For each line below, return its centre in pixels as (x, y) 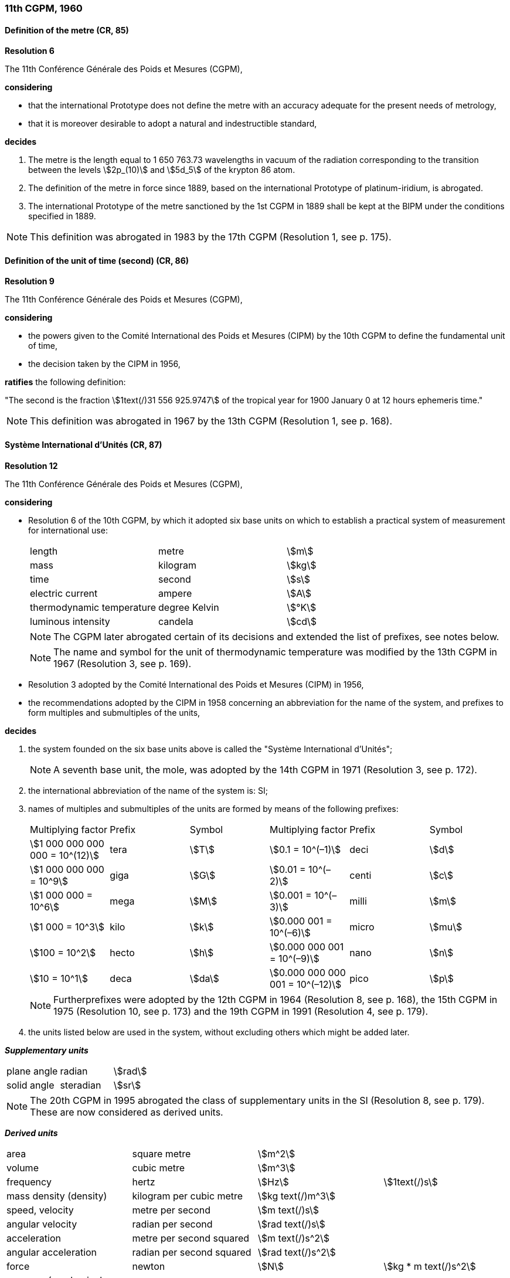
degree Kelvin (189, 607)
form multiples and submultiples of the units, (114, 712)
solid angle (30, 1085)
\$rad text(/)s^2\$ (297, 1252)
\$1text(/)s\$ (411, 1182)
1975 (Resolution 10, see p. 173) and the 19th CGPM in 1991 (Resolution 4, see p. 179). (241, 1011)
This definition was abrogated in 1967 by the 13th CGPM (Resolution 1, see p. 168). (211, 421)
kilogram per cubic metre (188, 1196)
